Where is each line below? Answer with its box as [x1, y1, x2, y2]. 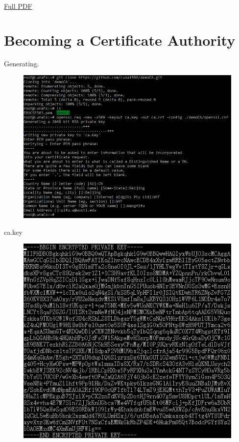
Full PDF [4, 1, 32, 11]
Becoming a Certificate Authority [4, 29, 236, 50]
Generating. [4, 58, 39, 68]
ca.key [4, 226, 23, 237]
